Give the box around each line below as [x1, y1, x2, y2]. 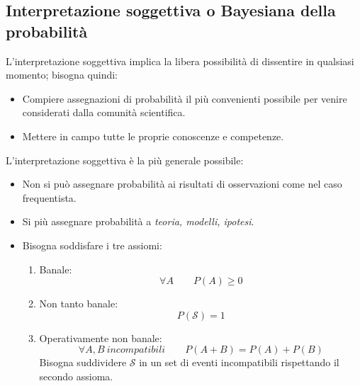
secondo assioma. [39, 368, 113, 383]
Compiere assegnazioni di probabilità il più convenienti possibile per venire [22, 91, 347, 106]
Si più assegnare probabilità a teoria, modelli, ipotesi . [22, 214, 254, 229]
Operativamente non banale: [39, 330, 162, 345]
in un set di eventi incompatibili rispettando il [139, 355, 339, 370]
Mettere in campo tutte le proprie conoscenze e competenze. [22, 128, 284, 143]
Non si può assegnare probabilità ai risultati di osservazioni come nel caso [22, 176, 342, 191]
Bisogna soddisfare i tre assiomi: [22, 237, 162, 252]
